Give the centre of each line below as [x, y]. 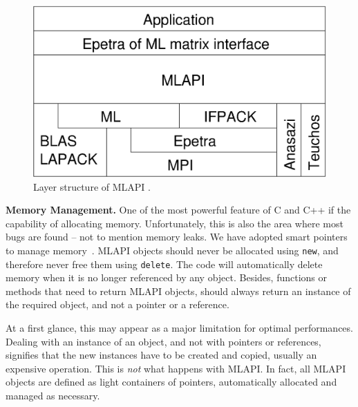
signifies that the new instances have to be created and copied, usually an [161, 355]
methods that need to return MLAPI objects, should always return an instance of [178, 291]
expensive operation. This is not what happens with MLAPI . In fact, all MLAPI [176, 368]
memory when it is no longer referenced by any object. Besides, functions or [167, 277]
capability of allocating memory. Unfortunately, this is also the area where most [175, 223]
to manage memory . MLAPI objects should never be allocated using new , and [172, 250]
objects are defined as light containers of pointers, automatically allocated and [171, 382]
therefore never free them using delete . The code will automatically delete [164, 264]
